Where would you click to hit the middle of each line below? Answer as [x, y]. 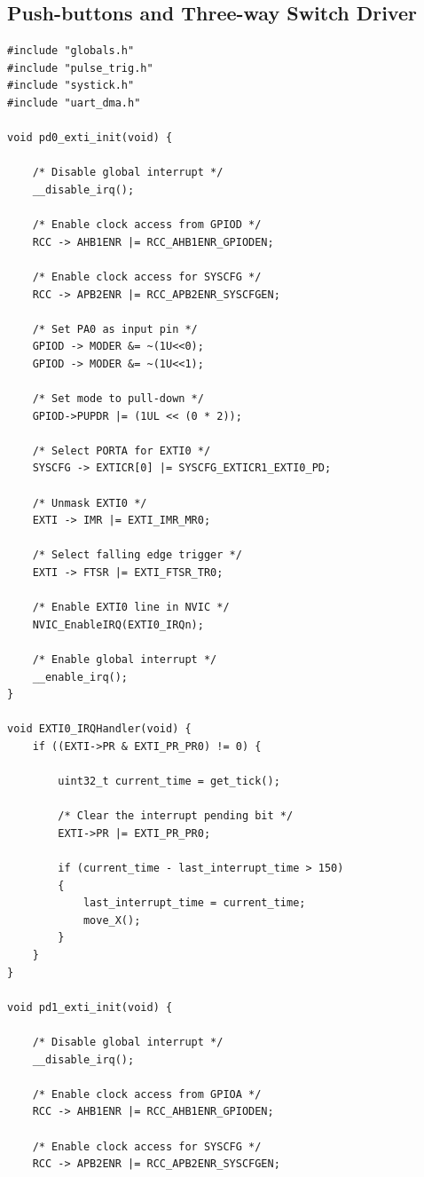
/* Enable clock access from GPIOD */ [147, 225]
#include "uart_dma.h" [74, 103]
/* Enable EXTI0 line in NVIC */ [131, 608]
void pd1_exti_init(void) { [90, 1007]
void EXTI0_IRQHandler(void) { [99, 729]
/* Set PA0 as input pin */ [115, 329]
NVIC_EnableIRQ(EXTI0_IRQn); [118, 624]
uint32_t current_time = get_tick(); [169, 782]
